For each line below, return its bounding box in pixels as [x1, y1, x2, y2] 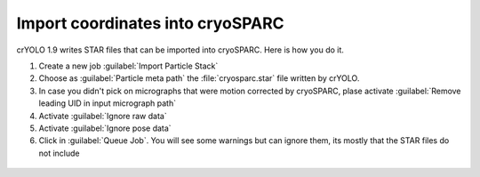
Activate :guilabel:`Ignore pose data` [38, 123, 172, 133]
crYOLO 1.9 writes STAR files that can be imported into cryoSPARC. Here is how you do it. [16, 44, 344, 55]
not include [38, 148, 80, 158]
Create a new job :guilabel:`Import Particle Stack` [38, 60, 219, 71]
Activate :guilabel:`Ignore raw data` [38, 110, 168, 121]
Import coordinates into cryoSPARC [16, 13, 284, 33]
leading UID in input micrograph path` [38, 98, 177, 109]
